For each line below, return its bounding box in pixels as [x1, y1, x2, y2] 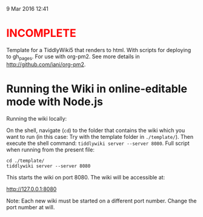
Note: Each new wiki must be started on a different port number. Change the [6, 197, 197, 204]
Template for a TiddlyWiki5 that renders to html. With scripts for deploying [6, 46, 191, 53]
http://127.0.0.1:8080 [6, 185, 57, 193]
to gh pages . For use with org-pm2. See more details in [6, 53, 141, 61]
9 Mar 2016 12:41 [6, 5, 48, 12]
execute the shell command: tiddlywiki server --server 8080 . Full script [6, 139, 190, 147]
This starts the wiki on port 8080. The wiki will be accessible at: [6, 173, 165, 181]
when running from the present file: [6, 145, 95, 153]
